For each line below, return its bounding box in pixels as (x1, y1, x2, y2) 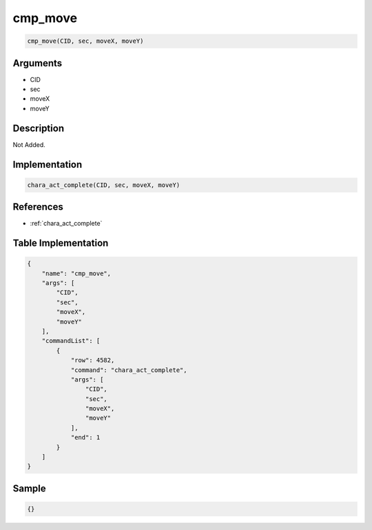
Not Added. (12, 140, 46, 148)
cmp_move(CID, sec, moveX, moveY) (27, 37, 144, 45)
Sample (12, 482, 46, 494)
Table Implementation (12, 237, 109, 249)
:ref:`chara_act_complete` (30, 219, 103, 228)
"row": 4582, (70, 356, 115, 364)
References (12, 201, 63, 213)
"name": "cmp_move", (41, 269, 112, 277)
